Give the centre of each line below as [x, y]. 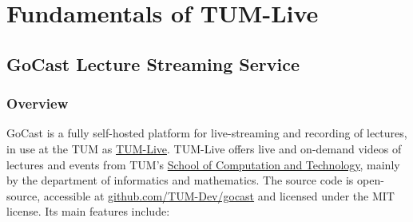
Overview [38, 103]
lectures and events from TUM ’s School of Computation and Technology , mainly [203, 164]
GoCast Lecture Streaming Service [153, 63]
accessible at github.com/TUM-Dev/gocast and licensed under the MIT [219, 195]
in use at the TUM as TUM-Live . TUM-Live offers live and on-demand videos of [204, 148]
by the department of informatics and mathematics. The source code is [180, 180]
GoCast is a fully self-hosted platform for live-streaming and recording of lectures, [207, 133]
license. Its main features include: [88, 211]
